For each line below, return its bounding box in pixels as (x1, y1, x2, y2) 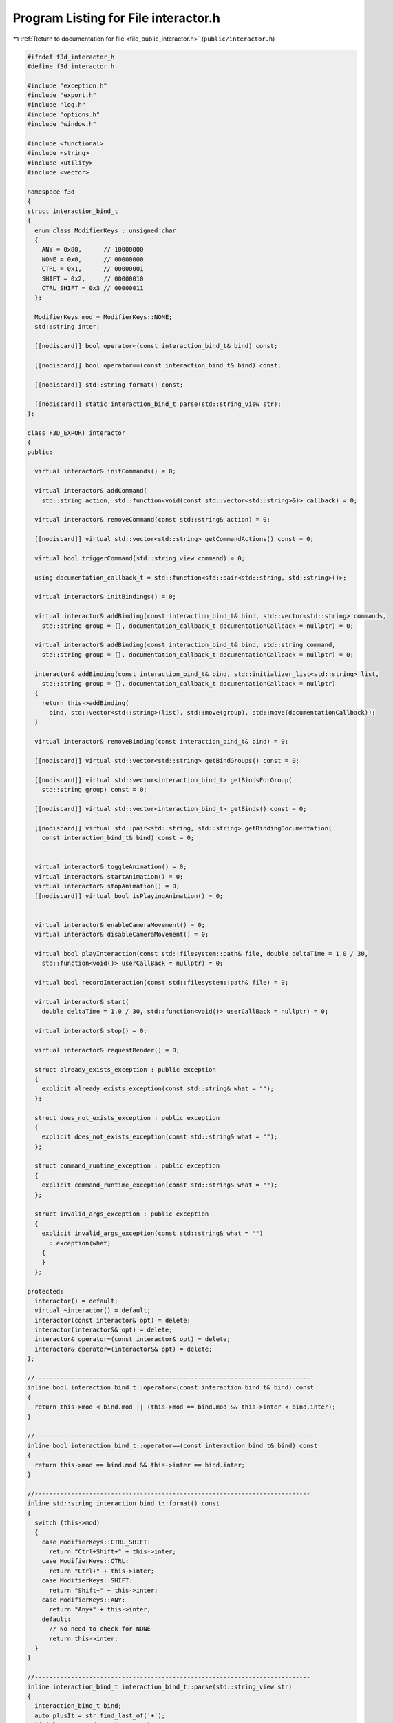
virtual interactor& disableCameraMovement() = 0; (34, 930, 209, 939)
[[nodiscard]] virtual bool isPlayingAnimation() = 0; (34, 892, 224, 899)
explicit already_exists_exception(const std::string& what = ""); (41, 1085, 275, 1092)
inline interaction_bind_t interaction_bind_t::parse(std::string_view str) (27, 1682, 293, 1691)
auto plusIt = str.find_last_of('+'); (34, 1711, 165, 1720)
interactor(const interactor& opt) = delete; (34, 1316, 191, 1324)
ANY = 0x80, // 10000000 (41, 245, 144, 254)
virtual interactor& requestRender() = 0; (34, 1046, 180, 1054)
